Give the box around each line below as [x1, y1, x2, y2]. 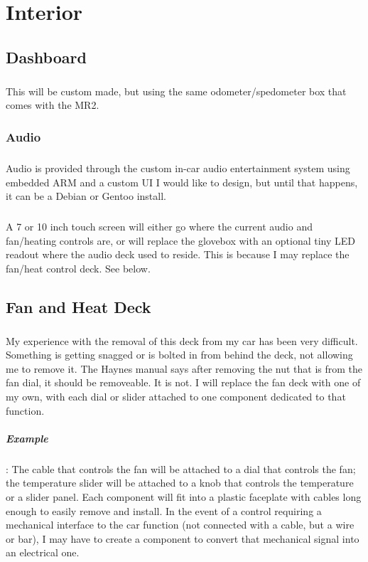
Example [6, 430, 48, 445]
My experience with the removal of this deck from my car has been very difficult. [6, 333, 358, 348]
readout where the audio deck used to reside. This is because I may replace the [6, 247, 350, 262]
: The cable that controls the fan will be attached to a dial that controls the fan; [6, 461, 356, 476]
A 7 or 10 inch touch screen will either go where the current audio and [6, 219, 313, 234]
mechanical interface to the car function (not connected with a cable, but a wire [6, 517, 355, 532]
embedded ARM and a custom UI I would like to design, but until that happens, [6, 174, 358, 189]
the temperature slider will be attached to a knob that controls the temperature [6, 475, 354, 490]
